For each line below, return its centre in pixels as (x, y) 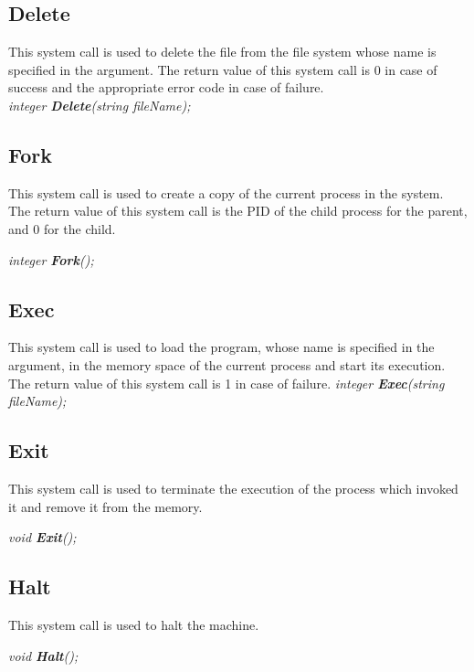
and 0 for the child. (62, 228)
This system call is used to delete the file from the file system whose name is (222, 52)
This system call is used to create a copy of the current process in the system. (226, 192)
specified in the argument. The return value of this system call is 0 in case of (223, 69)
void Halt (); (43, 655)
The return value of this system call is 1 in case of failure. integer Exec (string (226, 383)
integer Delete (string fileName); (100, 105)
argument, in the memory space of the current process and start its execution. (227, 364)
